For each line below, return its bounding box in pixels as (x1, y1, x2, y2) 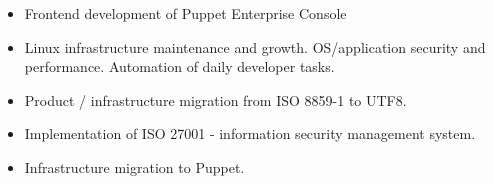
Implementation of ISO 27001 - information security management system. (24, 123, 476, 144)
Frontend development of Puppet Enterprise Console (24, 3, 347, 23)
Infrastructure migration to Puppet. (24, 156, 245, 177)
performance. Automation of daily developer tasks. (24, 56, 335, 77)
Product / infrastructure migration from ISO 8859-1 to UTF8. (24, 89, 407, 110)
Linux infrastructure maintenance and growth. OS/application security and (24, 36, 486, 57)
